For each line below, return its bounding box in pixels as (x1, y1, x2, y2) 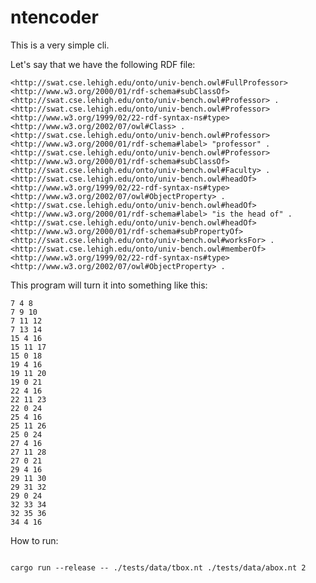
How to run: (10, 534, 59, 546)
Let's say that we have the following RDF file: (10, 58, 196, 70)
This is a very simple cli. (10, 39, 110, 51)
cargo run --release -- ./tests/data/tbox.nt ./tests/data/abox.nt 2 (10, 562, 307, 573)
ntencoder (10, 6, 99, 29)
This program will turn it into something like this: (10, 279, 208, 291)
